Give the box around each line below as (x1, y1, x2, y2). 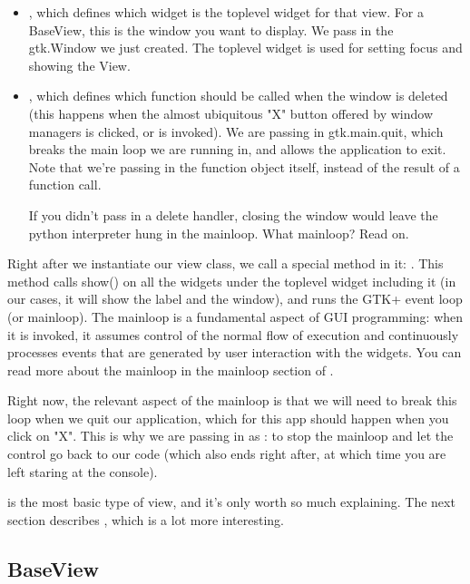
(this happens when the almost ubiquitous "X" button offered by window (28, 103, 434, 122)
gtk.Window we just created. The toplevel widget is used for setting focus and (28, 38, 463, 57)
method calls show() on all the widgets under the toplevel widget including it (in (7, 271, 456, 290)
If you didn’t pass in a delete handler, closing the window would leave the (28, 205, 438, 224)
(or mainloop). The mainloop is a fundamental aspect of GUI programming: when (7, 307, 464, 326)
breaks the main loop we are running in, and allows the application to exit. (28, 140, 446, 159)
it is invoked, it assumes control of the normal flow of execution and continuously (7, 325, 459, 344)
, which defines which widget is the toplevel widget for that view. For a (28, 3, 424, 21)
